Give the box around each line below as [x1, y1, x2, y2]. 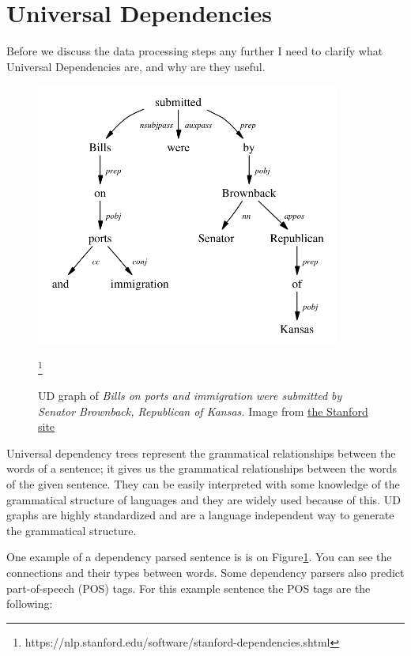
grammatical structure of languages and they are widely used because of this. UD [6, 491, 401, 507]
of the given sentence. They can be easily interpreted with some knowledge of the [6, 475, 400, 492]
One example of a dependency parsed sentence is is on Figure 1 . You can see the [6, 549, 392, 565]
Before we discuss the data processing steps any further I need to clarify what [6, 43, 383, 59]
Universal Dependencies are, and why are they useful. [6, 58, 266, 74]
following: [6, 595, 53, 612]
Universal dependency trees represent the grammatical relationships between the [6, 444, 396, 461]
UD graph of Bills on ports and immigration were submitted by [38, 387, 342, 404]
